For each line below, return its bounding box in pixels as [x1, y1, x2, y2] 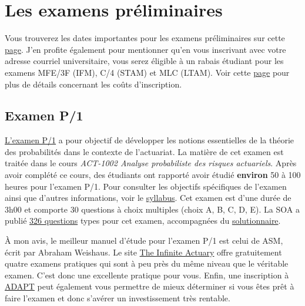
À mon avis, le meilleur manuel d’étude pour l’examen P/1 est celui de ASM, [5, 234, 283, 247]
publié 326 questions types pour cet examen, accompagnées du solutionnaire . [5, 214, 281, 227]
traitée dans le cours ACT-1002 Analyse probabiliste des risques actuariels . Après [5, 157, 297, 169]
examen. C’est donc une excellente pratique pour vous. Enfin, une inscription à [5, 268, 289, 281]
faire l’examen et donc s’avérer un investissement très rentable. [5, 292, 230, 304]
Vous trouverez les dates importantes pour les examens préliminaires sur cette [5, 32, 285, 44]
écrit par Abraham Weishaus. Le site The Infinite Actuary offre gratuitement [5, 246, 282, 258]
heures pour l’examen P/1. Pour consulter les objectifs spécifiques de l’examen [5, 180, 287, 192]
